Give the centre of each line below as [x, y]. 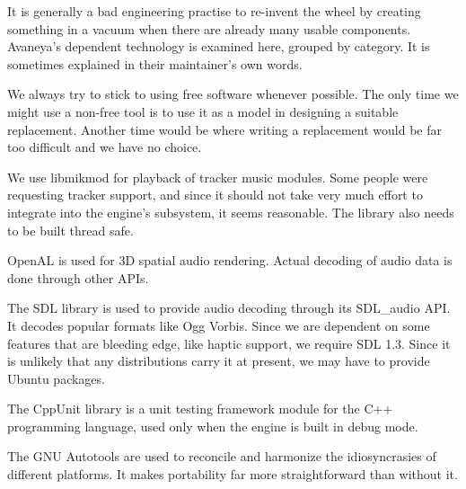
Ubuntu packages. [56, 378]
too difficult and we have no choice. [105, 147]
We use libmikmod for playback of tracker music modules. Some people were [218, 177]
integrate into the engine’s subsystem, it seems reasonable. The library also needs [231, 212]
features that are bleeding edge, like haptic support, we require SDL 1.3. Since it [229, 343]
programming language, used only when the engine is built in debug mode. [213, 426]
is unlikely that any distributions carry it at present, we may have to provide [219, 361]
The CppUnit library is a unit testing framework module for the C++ [200, 409]
